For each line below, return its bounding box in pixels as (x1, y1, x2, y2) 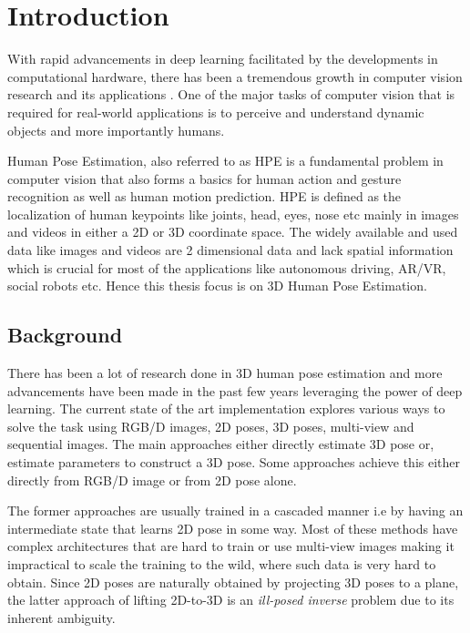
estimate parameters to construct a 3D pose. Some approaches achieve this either (7, 453, 460, 472)
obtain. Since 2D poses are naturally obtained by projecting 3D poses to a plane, (7, 572, 459, 591)
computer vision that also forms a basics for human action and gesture (7, 168, 402, 188)
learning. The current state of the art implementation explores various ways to (7, 399, 445, 418)
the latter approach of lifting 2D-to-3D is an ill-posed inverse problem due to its (7, 590, 455, 609)
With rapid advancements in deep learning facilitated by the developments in (7, 49, 438, 68)
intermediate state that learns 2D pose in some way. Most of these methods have (7, 518, 458, 537)
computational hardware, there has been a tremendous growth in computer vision (7, 66, 463, 86)
